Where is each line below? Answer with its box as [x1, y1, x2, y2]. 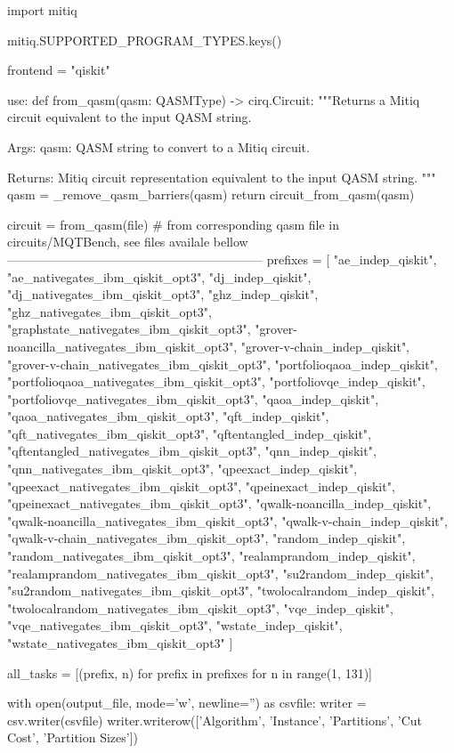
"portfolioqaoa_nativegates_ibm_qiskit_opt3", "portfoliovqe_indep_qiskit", [7, 372, 426, 391]
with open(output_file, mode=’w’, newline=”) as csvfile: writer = [7, 693, 367, 712]
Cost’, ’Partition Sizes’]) [7, 728, 139, 747]
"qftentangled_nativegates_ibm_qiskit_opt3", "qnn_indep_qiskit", [7, 441, 377, 460]
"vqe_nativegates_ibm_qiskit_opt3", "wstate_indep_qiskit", [7, 616, 343, 635]
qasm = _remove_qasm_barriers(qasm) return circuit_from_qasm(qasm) [7, 185, 415, 204]
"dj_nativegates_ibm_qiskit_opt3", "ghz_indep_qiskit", [7, 285, 319, 304]
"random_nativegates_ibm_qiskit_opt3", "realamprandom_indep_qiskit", [7, 547, 416, 565]
